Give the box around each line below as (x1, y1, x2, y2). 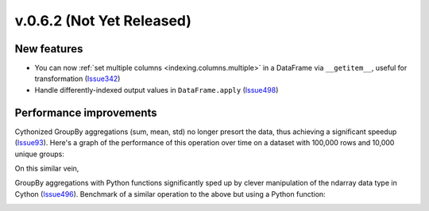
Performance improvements (14, 105, 158, 119)
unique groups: (14, 149, 65, 159)
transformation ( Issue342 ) (34, 74, 121, 83)
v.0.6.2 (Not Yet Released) (14, 12, 192, 29)
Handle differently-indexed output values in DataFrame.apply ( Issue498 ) (34, 85, 279, 94)
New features (14, 42, 83, 56)
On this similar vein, (14, 163, 79, 173)
